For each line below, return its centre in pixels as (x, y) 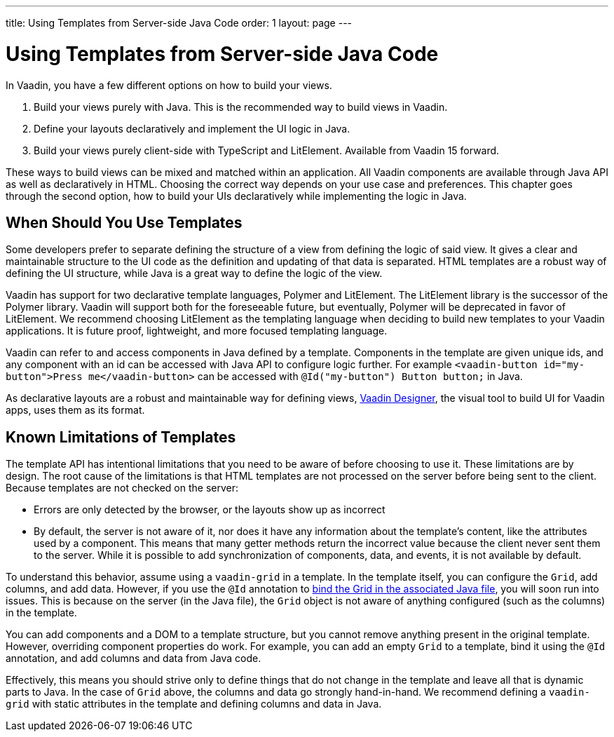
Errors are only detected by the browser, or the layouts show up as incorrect (210, 510)
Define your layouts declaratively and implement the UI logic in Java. (192, 128)
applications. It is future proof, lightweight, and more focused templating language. (197, 331)
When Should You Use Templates (124, 222)
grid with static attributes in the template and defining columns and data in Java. (194, 704)
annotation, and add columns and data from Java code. (134, 658)
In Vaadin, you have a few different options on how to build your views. (169, 85)
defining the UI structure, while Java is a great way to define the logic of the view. (194, 273)
